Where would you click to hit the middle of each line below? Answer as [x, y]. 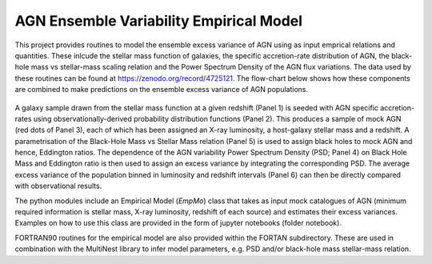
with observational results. [58, 186]
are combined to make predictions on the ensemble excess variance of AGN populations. [161, 90]
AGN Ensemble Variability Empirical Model [159, 21]
